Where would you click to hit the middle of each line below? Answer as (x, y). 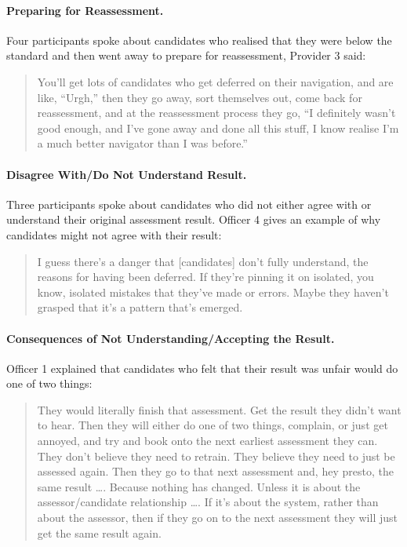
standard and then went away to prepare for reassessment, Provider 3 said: (186, 55)
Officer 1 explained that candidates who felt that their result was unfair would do (202, 368)
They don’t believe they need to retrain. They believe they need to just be (216, 456)
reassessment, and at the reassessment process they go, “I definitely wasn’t (216, 113)
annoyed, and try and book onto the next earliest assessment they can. (207, 441)
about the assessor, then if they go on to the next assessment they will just (217, 518)
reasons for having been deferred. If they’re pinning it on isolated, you (205, 277)
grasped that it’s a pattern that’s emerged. (140, 307)
